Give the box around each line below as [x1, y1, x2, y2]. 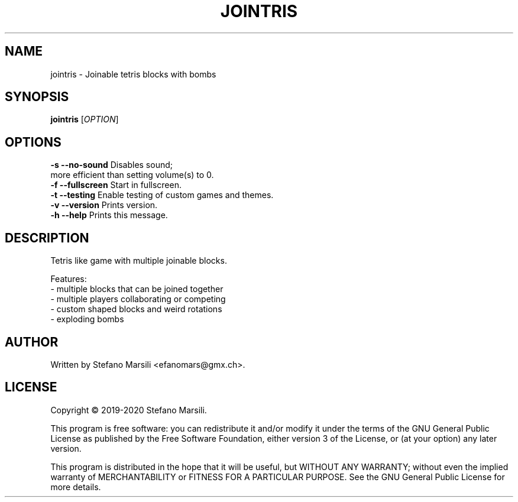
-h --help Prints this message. [50, 210, 168, 221]
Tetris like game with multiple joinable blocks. [50, 255, 227, 266]
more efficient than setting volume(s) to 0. [50, 170, 214, 180]
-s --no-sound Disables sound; [50, 160, 173, 170]
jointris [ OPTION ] [50, 114, 119, 125]
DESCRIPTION [5, 230, 89, 245]
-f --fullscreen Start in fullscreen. [50, 180, 182, 190]
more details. [50, 481, 101, 492]
